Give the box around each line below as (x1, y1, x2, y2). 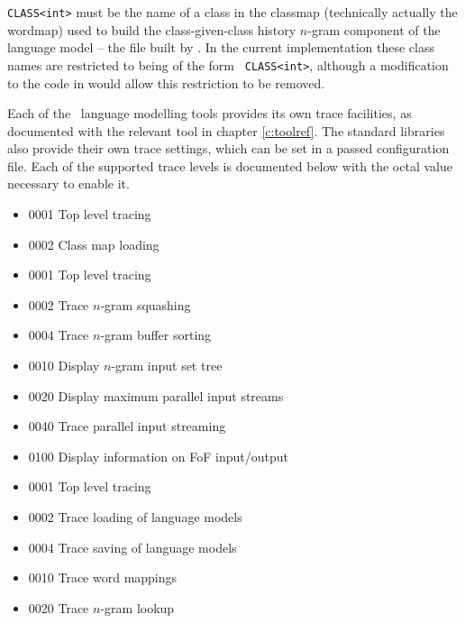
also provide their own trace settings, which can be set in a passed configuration (7, 139, 450, 158)
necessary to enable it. (7, 174, 130, 193)
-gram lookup (100, 598, 175, 617)
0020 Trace (28, 598, 89, 617)
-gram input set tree (111, 356, 223, 375)
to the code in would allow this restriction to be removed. (7, 73, 325, 92)
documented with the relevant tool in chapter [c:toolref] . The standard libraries (7, 121, 445, 140)
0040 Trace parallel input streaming (28, 417, 226, 435)
